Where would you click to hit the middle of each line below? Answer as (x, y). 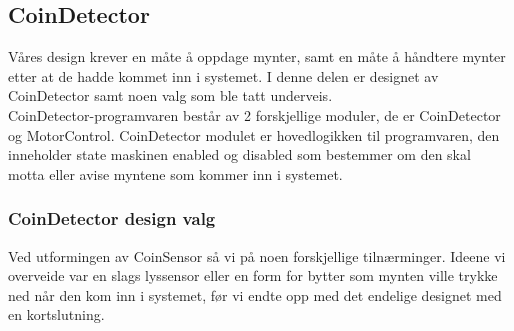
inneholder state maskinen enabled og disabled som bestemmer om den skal (239, 154)
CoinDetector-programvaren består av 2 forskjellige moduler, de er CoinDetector (254, 114)
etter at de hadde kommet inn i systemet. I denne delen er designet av (223, 75)
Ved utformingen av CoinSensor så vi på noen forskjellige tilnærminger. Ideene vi (257, 255)
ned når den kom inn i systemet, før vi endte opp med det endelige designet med (255, 294)
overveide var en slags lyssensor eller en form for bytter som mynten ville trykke (253, 275)
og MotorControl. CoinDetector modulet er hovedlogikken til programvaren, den (254, 134)
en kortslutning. (56, 314)
